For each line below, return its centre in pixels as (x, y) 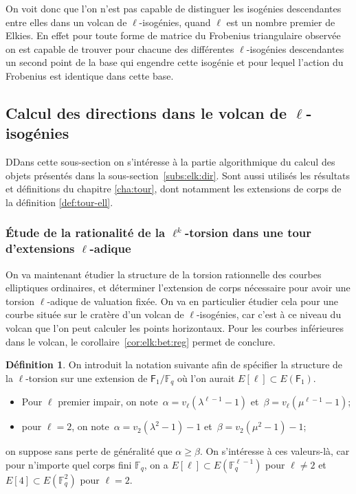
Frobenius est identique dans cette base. (90, 75)
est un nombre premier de (281, 22)
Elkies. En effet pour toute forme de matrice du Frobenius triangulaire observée (173, 35)
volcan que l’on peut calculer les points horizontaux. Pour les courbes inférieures (175, 328)
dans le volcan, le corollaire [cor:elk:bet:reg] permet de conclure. (141, 341)
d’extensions (40, 248)
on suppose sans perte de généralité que (89, 451)
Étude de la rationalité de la (86, 233)
